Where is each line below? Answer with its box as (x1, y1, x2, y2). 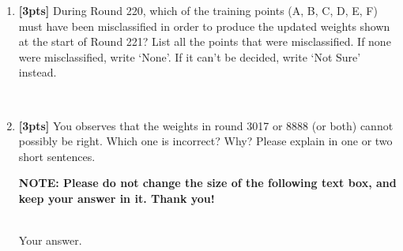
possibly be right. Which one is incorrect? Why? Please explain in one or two (18, 133, 393, 149)
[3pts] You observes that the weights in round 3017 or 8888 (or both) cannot (18, 117, 394, 133)
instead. (18, 64, 57, 81)
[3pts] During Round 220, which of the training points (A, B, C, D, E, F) (18, 2, 378, 18)
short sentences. (18, 148, 96, 164)
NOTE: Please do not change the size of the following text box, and (18, 174, 397, 191)
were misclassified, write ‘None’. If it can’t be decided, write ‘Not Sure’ (18, 48, 361, 65)
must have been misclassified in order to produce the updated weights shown (18, 17, 390, 34)
